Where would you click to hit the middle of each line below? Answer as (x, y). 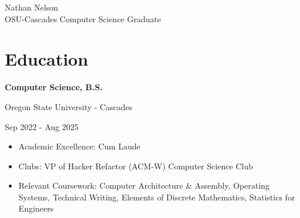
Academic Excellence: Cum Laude (79, 146)
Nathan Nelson (32, 7)
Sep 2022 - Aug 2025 (42, 126)
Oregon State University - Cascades (69, 106)
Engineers (36, 208)
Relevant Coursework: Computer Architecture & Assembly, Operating (144, 185)
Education (47, 59)
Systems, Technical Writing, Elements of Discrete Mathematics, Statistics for (157, 197)
